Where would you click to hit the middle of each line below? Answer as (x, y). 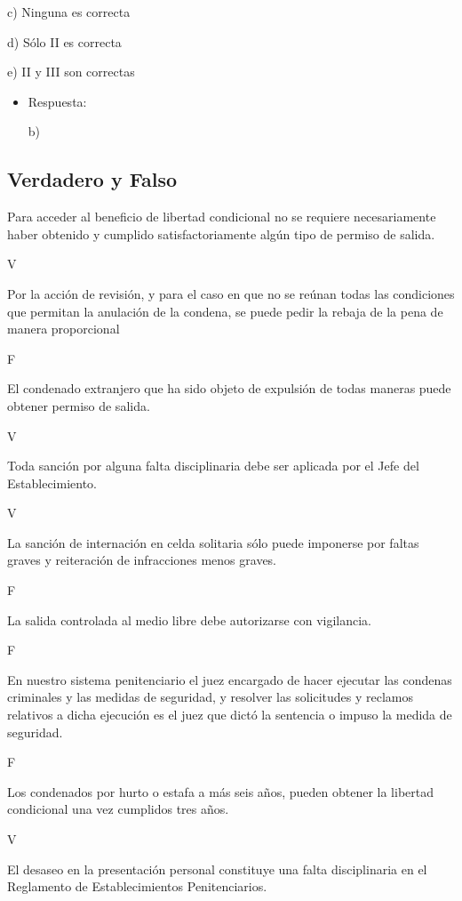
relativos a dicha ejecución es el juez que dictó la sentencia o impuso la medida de (230, 715)
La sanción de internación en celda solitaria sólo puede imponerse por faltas (213, 542)
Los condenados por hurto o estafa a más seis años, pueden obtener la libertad (220, 791)
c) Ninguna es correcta (69, 12)
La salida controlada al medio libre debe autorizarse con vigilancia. (190, 619)
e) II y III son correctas (71, 72)
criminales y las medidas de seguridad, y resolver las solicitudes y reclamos (211, 697)
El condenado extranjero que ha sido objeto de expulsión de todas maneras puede (229, 388)
